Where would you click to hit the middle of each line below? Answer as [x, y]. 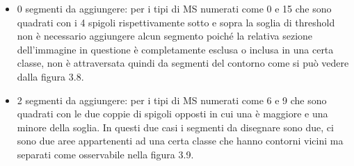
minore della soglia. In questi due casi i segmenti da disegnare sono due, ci [175, 127]
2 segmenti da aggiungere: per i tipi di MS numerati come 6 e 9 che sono [172, 100]
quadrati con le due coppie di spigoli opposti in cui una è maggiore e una [172, 114]
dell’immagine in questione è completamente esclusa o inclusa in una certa [175, 49]
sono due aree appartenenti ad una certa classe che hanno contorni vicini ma [180, 141]
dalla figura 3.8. [50, 76]
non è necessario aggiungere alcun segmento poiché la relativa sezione [165, 36]
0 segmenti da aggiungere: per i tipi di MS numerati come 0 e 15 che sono [174, 8]
